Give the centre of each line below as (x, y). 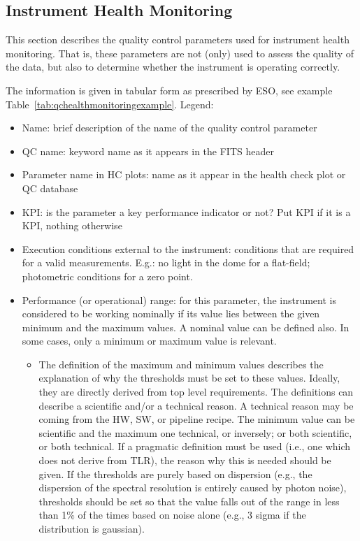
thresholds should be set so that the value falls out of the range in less (189, 501)
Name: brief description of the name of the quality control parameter (170, 128)
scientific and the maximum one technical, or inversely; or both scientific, (195, 432)
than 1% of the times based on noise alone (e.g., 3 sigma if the (172, 515)
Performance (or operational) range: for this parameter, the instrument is (179, 300)
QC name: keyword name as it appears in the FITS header (148, 151)
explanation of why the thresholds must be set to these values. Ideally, (189, 378)
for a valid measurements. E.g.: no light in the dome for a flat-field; (166, 262)
